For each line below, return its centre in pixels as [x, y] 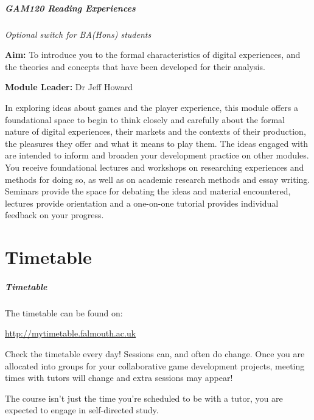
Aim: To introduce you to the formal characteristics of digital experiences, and [153, 55]
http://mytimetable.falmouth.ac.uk [71, 333]
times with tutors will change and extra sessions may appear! [119, 378]
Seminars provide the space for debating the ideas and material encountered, [148, 191]
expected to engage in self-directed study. [82, 410]
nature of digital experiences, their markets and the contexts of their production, [155, 131]
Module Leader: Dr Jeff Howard [69, 87]
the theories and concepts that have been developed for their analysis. [135, 66]
